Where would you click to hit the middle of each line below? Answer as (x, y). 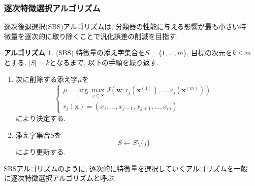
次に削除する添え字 (47, 79)
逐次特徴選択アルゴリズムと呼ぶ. (63, 178)
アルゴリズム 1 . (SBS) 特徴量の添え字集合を (75, 53)
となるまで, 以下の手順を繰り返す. (104, 62)
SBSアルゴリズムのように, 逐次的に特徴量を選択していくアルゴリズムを (119, 168)
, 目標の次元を (209, 53)
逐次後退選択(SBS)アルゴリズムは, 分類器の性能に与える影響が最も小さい (122, 26)
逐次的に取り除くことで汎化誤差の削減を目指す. (101, 36)
